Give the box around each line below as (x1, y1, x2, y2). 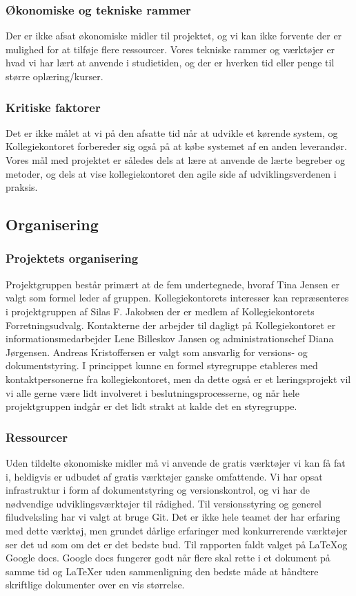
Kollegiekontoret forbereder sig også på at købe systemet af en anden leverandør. (6, 139, 347, 153)
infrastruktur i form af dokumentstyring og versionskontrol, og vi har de (6, 483, 310, 497)
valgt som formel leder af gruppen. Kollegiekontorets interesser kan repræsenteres (6, 290, 349, 305)
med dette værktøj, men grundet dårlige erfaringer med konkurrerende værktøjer (6, 523, 348, 537)
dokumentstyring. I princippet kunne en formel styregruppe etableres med (6, 358, 318, 373)
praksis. (6, 180, 38, 194)
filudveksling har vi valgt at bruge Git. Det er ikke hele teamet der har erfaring (6, 510, 341, 524)
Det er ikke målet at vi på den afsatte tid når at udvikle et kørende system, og (6, 125, 338, 140)
